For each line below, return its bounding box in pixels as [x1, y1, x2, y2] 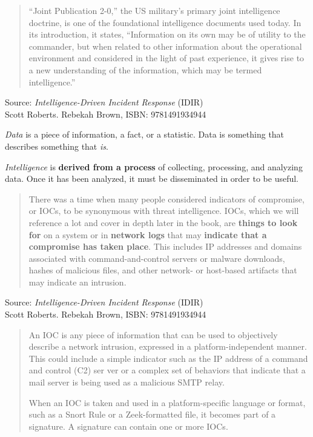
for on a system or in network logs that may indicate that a [28, 228, 267, 241]
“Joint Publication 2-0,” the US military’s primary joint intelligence [28, 4, 280, 16]
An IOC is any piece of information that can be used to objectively [28, 328, 278, 341]
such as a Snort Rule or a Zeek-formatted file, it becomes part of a [28, 408, 276, 421]
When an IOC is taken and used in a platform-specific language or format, [28, 396, 306, 409]
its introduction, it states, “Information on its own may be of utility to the [28, 28, 306, 41]
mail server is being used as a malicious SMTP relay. [28, 376, 225, 389]
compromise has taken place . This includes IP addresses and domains [28, 240, 302, 253]
